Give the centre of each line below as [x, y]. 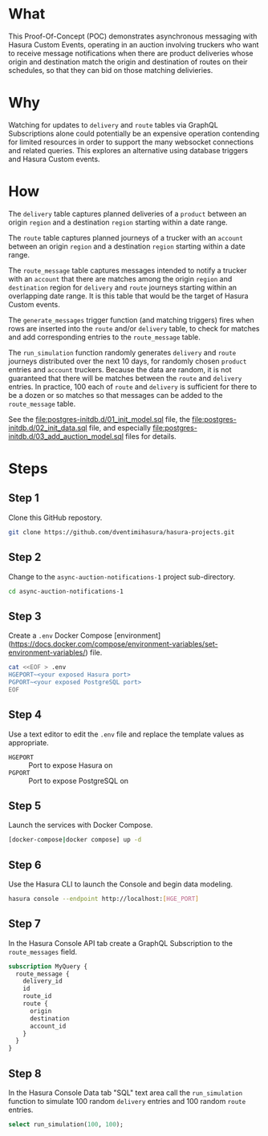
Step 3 [25, 616]
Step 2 [25, 557]
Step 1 [24, 498]
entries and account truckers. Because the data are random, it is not [120, 369]
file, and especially [120, 428]
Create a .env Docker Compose [60, 635]
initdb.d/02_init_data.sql [48, 428]
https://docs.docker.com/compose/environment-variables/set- [114, 644]
